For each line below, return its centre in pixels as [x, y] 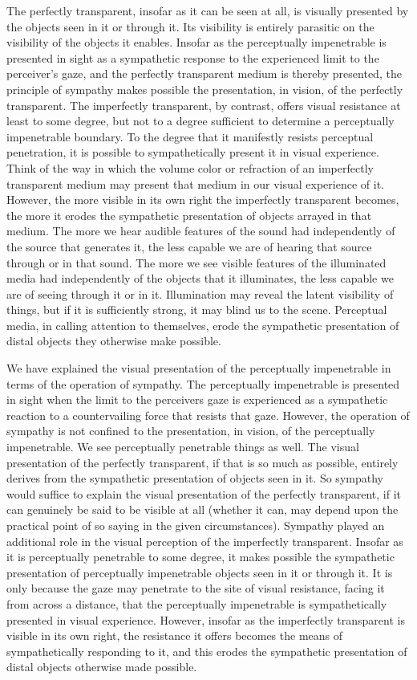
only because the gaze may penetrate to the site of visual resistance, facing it [196, 588]
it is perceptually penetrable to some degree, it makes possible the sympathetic [200, 557]
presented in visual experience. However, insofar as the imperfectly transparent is [206, 619]
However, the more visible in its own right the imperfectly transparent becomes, [203, 200]
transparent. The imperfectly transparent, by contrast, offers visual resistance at [204, 105]
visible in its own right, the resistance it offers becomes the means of [175, 635]
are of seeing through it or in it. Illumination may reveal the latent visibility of [200, 293]
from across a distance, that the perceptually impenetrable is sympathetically [197, 603]
